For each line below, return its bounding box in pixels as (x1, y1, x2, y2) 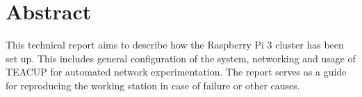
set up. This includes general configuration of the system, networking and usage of (6, 51, 356, 65)
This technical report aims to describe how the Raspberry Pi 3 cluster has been (6, 37, 344, 52)
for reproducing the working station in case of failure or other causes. (6, 78, 300, 92)
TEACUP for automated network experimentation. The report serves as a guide (6, 64, 347, 79)
